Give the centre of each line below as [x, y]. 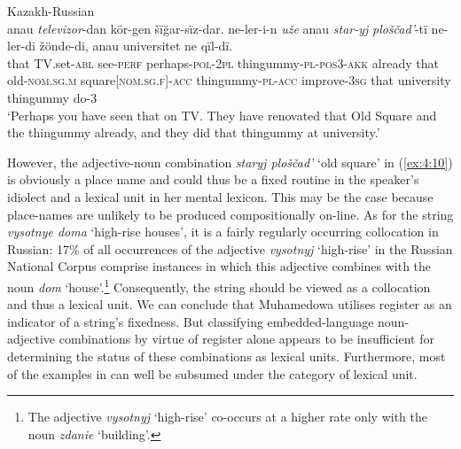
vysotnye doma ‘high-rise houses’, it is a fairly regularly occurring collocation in [223, 232]
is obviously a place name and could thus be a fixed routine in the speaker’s [213, 179]
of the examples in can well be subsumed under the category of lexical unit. [212, 373]
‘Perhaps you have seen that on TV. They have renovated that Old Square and [222, 115]
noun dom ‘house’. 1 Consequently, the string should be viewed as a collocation [219, 285]
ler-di [21, 46]
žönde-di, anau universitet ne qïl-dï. [136, 46]
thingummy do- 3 [52, 97]
